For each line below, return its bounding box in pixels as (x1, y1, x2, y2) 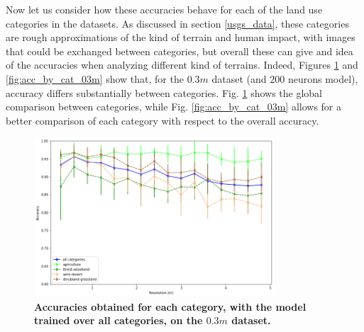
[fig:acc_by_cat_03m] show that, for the (6, 71, 184, 86)
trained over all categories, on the (34, 313, 203, 328)
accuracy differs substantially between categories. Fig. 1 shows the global (6, 85, 323, 100)
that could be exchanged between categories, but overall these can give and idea (6, 43, 353, 58)
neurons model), (287, 71, 358, 86)
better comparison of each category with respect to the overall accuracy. (6, 113, 319, 127)
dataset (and (211, 71, 267, 86)
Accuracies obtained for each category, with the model (34, 299, 307, 314)
